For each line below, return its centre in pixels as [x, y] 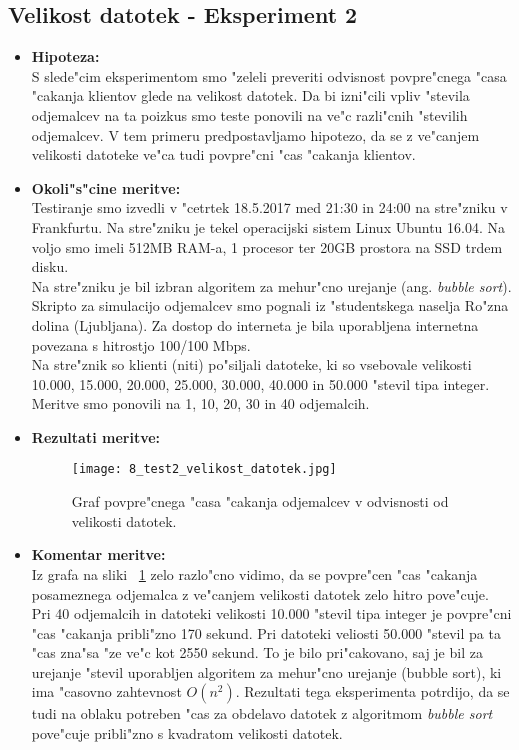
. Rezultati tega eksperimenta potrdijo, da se [372, 691]
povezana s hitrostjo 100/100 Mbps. [141, 344]
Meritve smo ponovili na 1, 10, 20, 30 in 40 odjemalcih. [200, 403]
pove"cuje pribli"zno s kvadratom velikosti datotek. [187, 733]
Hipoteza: [65, 56]
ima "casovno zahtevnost [106, 691]
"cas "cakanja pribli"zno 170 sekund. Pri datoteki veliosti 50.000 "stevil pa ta [266, 632]
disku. [50, 266]
